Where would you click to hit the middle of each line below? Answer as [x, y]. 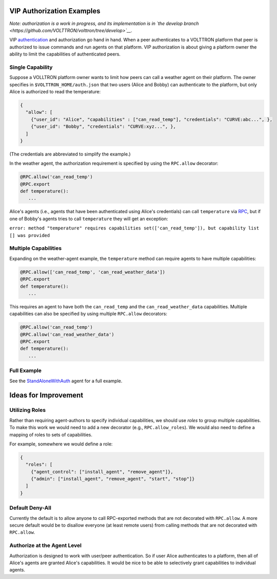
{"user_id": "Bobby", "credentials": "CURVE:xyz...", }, [103, 127]
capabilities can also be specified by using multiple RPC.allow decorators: [88, 314]
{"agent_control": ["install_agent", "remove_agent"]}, [102, 472]
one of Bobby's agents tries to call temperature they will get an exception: [89, 219]
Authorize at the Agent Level [46, 545]
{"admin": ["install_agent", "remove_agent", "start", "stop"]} [113, 479]
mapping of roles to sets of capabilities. [51, 435]
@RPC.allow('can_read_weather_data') [67, 334]
